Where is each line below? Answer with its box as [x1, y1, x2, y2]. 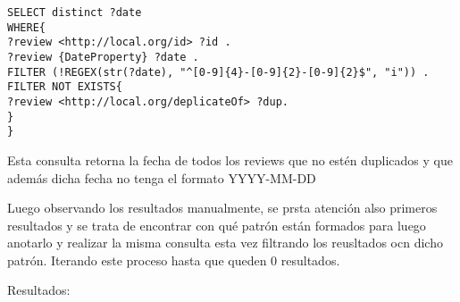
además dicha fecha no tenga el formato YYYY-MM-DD [7, 168, 316, 187]
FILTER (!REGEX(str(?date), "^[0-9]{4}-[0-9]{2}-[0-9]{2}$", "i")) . [7, 65, 430, 79]
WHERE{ [7, 21, 46, 34]
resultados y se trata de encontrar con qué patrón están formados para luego [7, 215, 426, 234]
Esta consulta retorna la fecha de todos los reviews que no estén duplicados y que [7, 150, 453, 169]
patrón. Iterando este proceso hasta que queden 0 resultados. [7, 250, 340, 269]
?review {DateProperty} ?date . [7, 50, 199, 63]
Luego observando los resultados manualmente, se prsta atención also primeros [7, 198, 438, 217]
